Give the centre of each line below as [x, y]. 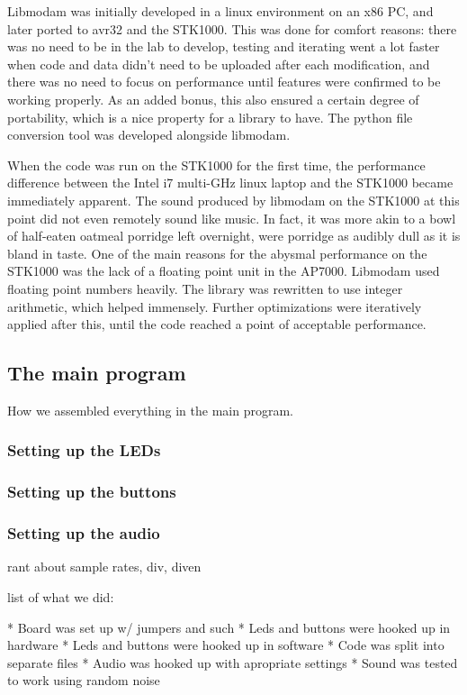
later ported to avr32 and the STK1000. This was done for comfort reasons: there [232, 28]
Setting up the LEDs [84, 450]
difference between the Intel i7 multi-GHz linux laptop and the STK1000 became [230, 183]
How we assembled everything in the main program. [150, 410]
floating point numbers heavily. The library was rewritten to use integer [205, 288]
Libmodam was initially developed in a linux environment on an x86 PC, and [220, 11]
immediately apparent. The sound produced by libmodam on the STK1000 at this [233, 200]
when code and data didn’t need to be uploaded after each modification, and [219, 64]
